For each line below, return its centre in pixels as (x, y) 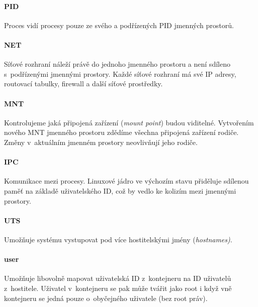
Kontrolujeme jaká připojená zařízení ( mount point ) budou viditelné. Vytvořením (129, 122)
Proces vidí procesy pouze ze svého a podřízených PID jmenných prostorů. (119, 25)
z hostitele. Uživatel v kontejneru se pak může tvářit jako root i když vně (118, 288)
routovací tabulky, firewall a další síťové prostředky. (83, 84)
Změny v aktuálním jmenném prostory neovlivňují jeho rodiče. (101, 142)
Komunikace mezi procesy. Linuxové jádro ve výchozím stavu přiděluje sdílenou (126, 181)
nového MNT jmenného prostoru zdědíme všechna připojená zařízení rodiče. (121, 132)
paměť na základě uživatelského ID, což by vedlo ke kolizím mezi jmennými (120, 190)
